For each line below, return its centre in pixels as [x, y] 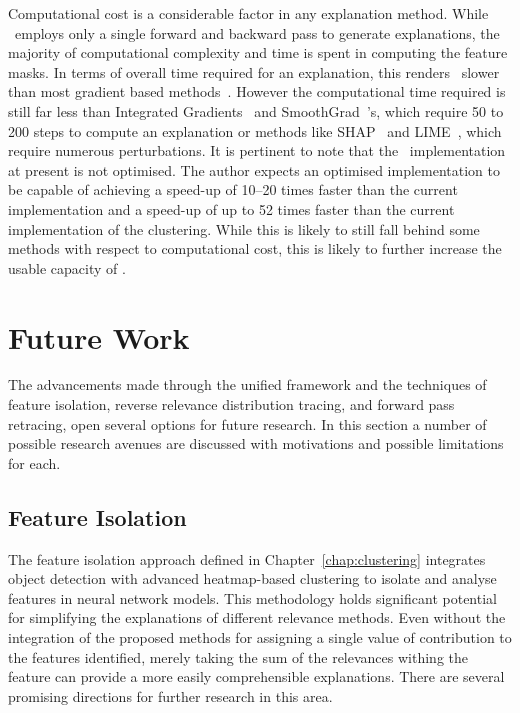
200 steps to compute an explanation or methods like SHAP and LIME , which [255, 130]
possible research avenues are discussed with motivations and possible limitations [256, 443]
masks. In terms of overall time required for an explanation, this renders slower [254, 71]
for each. [34, 462]
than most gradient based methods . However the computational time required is [257, 91]
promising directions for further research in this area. [170, 695]
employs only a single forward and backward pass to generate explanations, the [257, 32]
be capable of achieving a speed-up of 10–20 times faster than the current [233, 189]
